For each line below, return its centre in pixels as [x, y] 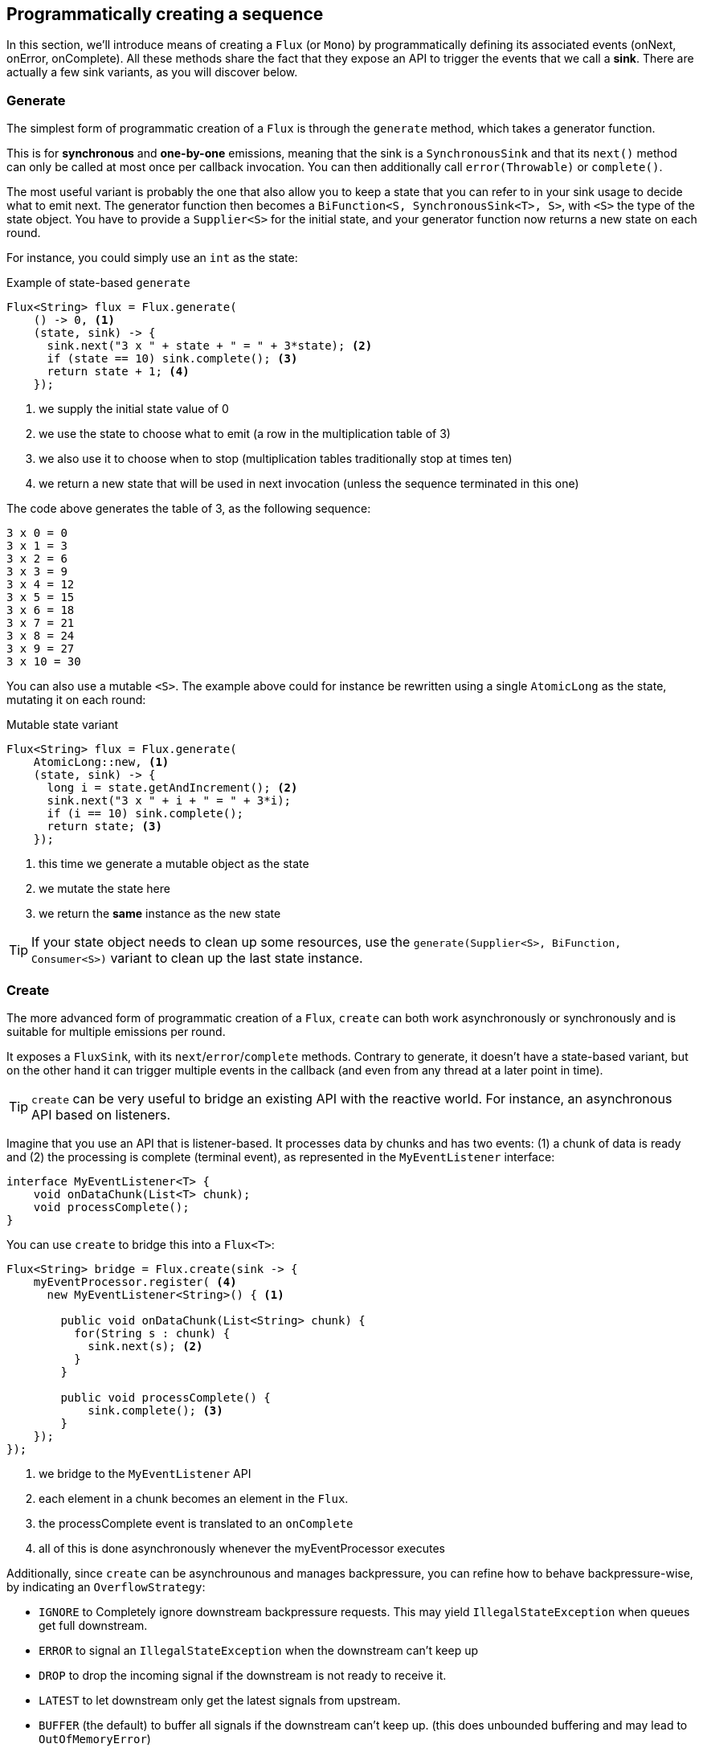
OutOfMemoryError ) [95, 1738]
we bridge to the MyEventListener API [145, 1473]
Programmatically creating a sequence [165, 14]
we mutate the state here [104, 889]
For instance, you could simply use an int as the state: [152, 258]
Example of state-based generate [98, 283]
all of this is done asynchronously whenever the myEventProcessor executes [242, 1548]
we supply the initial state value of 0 [134, 409]
